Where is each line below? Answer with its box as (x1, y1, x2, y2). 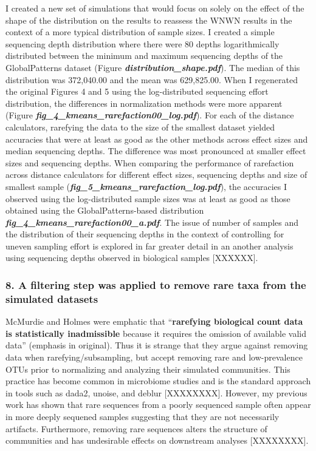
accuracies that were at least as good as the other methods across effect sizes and (5, 132, 308, 145)
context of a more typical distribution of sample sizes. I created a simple (5, 25, 275, 38)
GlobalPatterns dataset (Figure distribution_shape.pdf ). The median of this (5, 61, 300, 73)
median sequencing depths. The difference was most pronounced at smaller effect (5, 144, 306, 157)
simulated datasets (5, 291, 98, 306)
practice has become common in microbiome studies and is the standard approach (5, 375, 311, 387)
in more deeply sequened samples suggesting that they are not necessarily (5, 410, 280, 422)
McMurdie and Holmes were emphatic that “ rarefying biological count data (5, 315, 303, 328)
